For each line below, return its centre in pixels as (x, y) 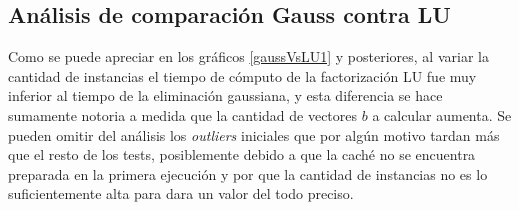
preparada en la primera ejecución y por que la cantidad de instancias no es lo (248, 173)
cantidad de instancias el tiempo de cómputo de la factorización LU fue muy (242, 75)
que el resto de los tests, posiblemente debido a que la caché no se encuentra (242, 154)
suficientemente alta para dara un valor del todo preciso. (181, 193)
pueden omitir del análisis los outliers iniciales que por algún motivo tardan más (254, 134)
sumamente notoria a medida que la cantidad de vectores (183, 114)
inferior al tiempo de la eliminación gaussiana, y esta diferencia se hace (225, 95)
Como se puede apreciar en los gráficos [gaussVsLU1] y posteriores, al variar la (248, 56)
